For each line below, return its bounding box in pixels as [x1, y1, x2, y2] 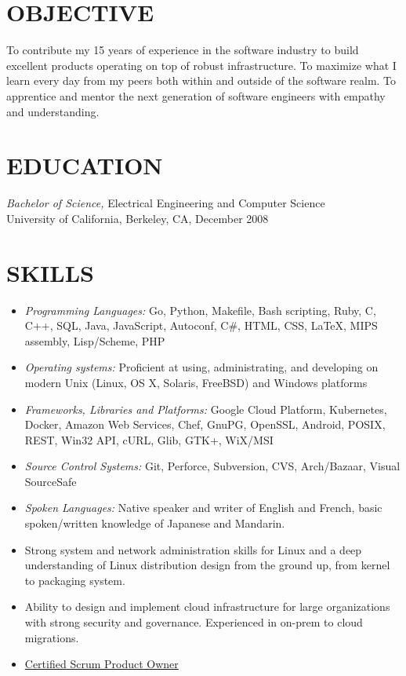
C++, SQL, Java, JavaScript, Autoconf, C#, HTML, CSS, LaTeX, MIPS [24, 317, 378, 334]
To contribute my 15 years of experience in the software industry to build [6, 42, 359, 58]
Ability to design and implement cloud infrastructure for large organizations [24, 598, 390, 615]
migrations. [24, 629, 79, 645]
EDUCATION [6, 149, 163, 181]
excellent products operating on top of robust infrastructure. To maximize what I [6, 57, 397, 73]
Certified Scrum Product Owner [24, 656, 179, 672]
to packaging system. [24, 572, 125, 588]
